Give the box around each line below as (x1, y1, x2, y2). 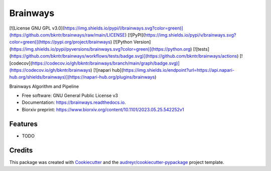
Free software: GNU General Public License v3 (22, 93, 118, 99)
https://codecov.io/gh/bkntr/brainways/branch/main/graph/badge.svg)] (32, 60, 180, 66)
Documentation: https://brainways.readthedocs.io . (22, 99, 126, 105)
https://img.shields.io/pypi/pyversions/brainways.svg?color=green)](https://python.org (11, 46, 191, 52)
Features (9, 119, 38, 128)
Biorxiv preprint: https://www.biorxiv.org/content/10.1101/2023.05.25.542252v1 (22, 106, 184, 112)
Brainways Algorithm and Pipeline (9, 83, 79, 89)
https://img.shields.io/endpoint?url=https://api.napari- (123, 67, 234, 73)
